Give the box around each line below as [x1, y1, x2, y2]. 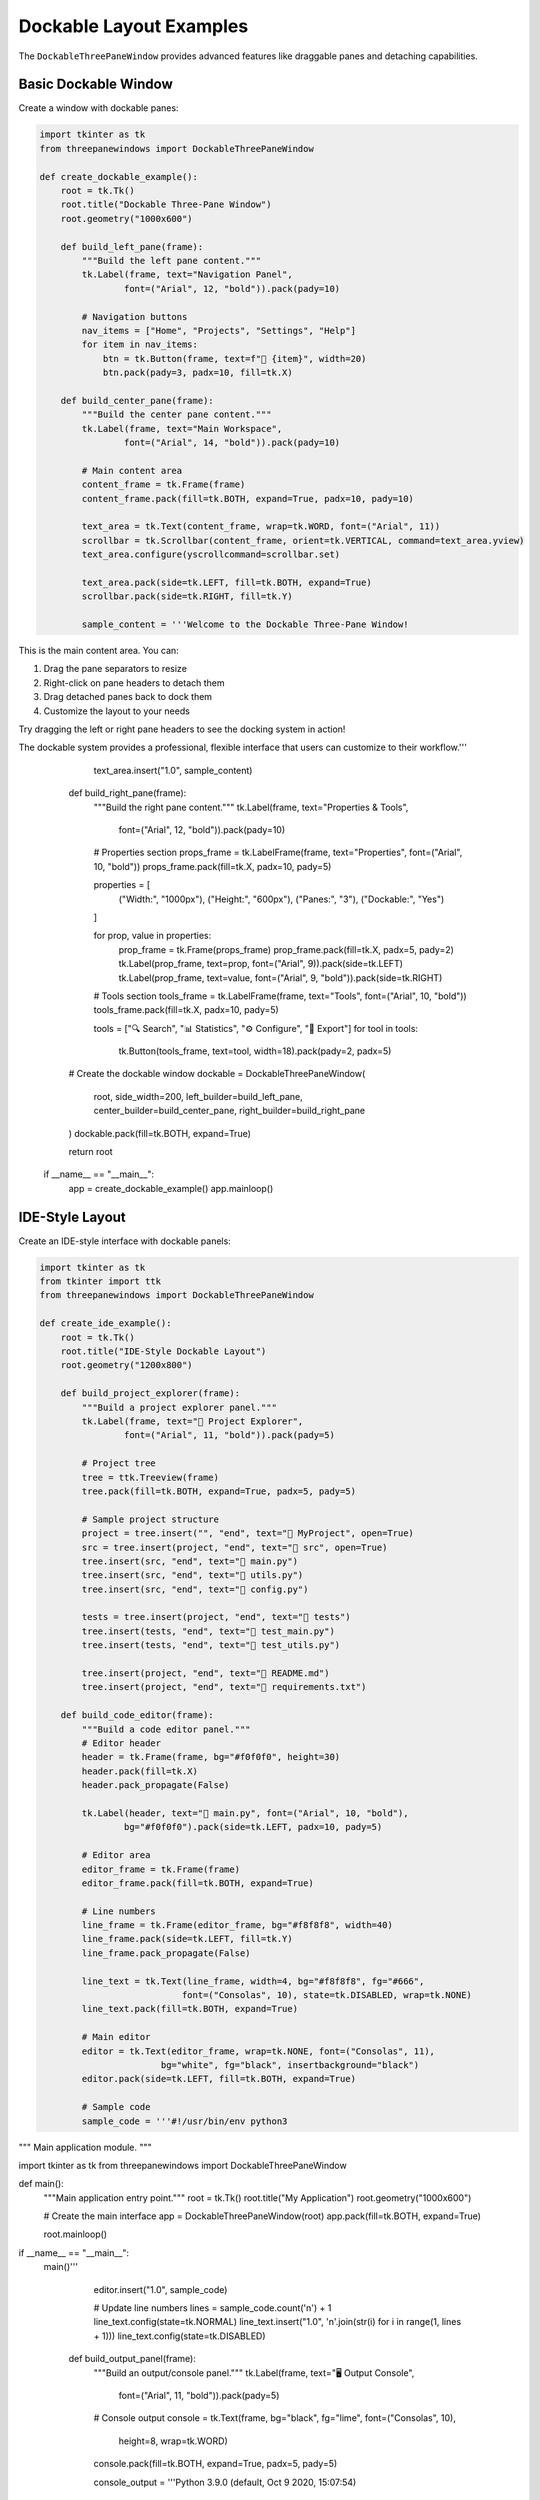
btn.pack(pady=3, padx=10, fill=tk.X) [102, 367, 294, 379]
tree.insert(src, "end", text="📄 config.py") [81, 1583, 309, 1595]
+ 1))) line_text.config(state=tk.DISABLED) [93, 2330, 266, 2342]
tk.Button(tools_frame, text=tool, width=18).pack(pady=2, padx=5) [118, 1045, 392, 1057]
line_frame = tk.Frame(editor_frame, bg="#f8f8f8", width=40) [81, 1920, 394, 1931]
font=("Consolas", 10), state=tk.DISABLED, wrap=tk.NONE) [181, 1990, 472, 2001]
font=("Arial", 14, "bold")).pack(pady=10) [123, 437, 341, 449]
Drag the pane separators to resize [43, 663, 187, 675]
